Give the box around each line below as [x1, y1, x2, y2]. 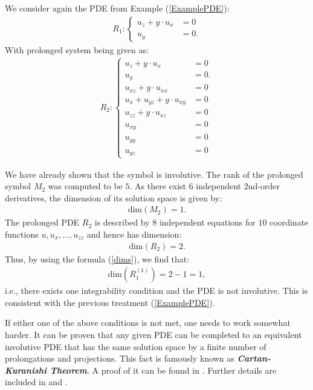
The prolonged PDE [5, 216, 80, 229]
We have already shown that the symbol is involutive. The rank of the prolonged [5, 167, 303, 180]
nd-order [248, 180, 280, 192]
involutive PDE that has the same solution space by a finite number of [5, 340, 266, 353]
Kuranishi [5, 363, 47, 376]
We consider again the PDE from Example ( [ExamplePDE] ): [5, 2, 230, 14]
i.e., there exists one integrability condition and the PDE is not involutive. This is [5, 284, 308, 297]
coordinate [269, 216, 309, 229]
